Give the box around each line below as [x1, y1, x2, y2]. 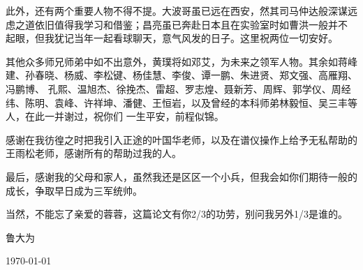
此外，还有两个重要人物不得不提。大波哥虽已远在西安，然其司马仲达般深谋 [6, 3, 348, 17]
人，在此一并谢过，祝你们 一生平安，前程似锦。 [6, 109, 224, 123]
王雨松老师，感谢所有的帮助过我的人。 [6, 146, 181, 160]
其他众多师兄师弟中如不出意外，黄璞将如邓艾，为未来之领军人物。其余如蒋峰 [6, 54, 357, 68]
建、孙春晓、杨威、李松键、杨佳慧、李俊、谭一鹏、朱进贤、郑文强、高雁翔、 [6, 68, 357, 82]
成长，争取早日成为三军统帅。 [6, 183, 142, 197]
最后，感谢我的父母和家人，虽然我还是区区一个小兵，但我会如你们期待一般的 [6, 169, 357, 183]
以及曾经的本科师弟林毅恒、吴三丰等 [191, 95, 357, 110]
